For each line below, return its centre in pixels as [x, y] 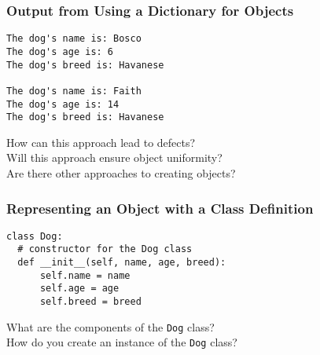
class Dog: [35, 236]
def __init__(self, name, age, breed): [122, 263]
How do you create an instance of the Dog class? [122, 342]
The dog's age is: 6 [60, 51]
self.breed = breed [90, 302]
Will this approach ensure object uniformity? [114, 157]
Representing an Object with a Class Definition [160, 208]
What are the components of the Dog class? [110, 326]
